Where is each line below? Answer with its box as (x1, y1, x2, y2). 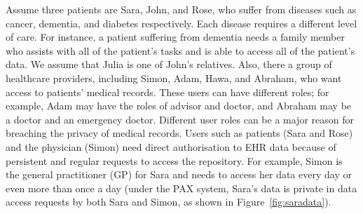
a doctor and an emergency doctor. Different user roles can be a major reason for (6, 112, 354, 126)
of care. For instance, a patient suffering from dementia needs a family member (6, 29, 345, 44)
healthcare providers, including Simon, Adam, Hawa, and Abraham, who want (6, 70, 342, 85)
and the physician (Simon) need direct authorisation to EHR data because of (6, 139, 336, 154)
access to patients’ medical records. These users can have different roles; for (6, 84, 329, 99)
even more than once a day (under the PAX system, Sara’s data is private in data (6, 180, 357, 195)
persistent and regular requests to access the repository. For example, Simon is (6, 153, 343, 168)
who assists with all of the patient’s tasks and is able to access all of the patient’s (6, 43, 355, 58)
